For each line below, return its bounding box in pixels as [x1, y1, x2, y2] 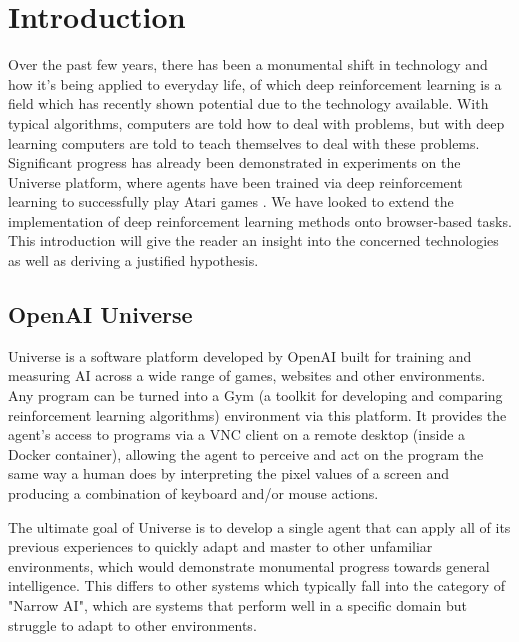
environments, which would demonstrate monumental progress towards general [8, 555, 490, 576]
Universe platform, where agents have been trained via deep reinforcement [8, 171, 463, 192]
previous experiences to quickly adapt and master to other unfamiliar [8, 536, 433, 557]
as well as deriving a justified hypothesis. [8, 250, 259, 271]
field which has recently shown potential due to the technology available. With [8, 93, 489, 114]
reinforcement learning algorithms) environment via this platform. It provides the [8, 404, 507, 425]
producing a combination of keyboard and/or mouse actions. [8, 483, 379, 504]
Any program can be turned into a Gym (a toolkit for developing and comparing [8, 385, 503, 406]
